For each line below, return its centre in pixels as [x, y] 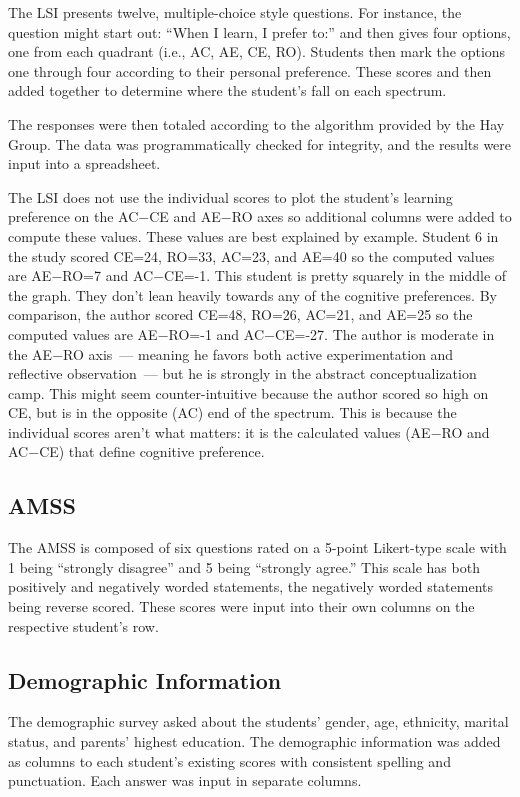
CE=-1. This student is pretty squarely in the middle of [335, 275]
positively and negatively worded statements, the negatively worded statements [250, 586]
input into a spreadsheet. [84, 163]
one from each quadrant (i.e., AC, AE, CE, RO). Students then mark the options [257, 51]
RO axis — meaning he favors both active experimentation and [258, 353]
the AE [30, 353]
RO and [465, 431]
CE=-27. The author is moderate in [384, 333]
